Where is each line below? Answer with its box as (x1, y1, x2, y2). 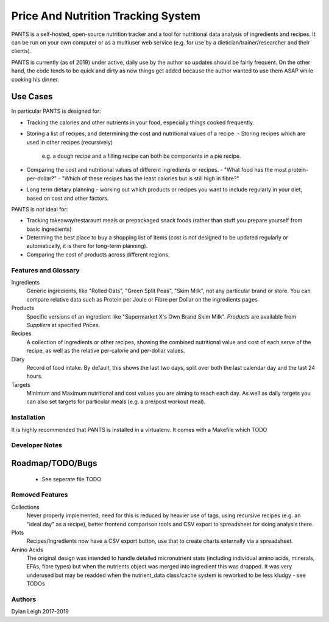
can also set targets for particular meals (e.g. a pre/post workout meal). (26, 398, 206, 405)
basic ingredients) (26, 225, 73, 233)
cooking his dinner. (11, 76, 59, 83)
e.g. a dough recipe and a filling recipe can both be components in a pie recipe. (41, 152, 241, 160)
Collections (11, 503, 40, 511)
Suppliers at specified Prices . (26, 321, 101, 328)
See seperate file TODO (41, 475, 102, 482)
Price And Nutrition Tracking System (11, 9, 201, 23)
